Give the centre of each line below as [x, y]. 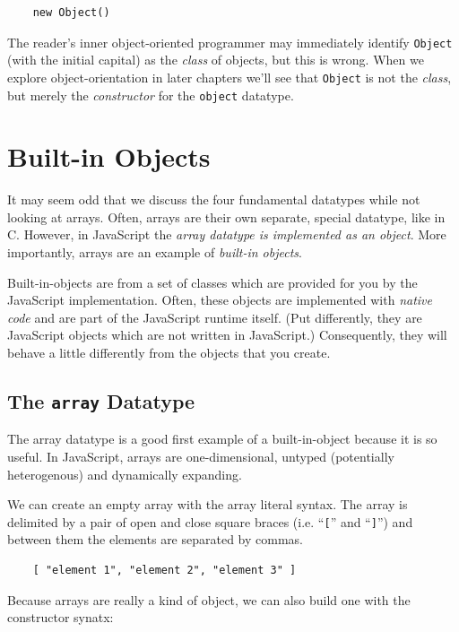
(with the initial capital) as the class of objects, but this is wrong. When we [216, 60]
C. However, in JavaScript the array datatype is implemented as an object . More [227, 234]
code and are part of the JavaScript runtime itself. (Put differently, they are [215, 317]
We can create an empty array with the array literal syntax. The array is [208, 504]
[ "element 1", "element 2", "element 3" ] [165, 571]
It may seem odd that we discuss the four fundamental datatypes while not [214, 199]
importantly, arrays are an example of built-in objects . [155, 252]
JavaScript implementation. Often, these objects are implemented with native [220, 300]
